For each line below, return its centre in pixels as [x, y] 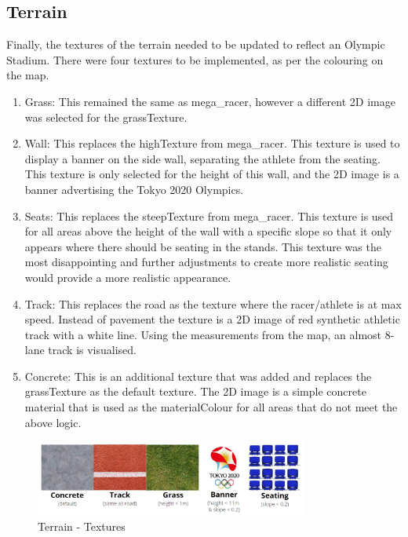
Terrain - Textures [82, 526]
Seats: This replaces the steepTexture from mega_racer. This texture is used [209, 216]
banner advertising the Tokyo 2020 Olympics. [134, 189]
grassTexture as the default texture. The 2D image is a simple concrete [195, 391]
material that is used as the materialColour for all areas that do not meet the [211, 407]
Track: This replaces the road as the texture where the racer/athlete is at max [213, 303]
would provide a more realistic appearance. [128, 277]
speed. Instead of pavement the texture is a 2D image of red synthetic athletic [212, 319]
